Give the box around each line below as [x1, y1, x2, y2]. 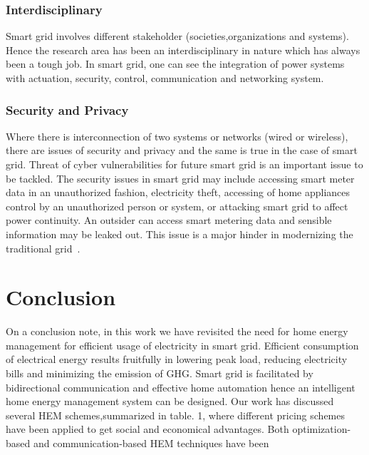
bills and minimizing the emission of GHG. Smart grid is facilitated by [6, 366, 313, 381]
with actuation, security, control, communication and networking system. [6, 71, 324, 85]
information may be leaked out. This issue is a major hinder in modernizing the [6, 226, 353, 241]
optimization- [292, 421, 351, 436]
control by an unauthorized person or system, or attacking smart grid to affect [6, 198, 348, 213]
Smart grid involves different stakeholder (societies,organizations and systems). [6, 29, 349, 44]
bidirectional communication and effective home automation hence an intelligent [6, 379, 355, 394]
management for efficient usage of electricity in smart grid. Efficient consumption [6, 337, 359, 352]
